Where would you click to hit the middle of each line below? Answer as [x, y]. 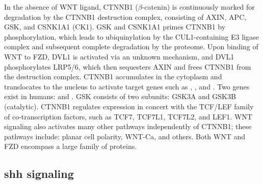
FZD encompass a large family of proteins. [71, 146]
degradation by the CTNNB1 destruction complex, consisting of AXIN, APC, [125, 17]
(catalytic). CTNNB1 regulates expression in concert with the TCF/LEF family [129, 106]
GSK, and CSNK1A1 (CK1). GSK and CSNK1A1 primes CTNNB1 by [115, 27]
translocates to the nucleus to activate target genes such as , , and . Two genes [127, 86]
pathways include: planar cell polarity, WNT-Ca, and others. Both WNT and [125, 136]
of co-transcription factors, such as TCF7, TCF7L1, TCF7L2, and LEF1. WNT [128, 116]
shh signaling [39, 174]
